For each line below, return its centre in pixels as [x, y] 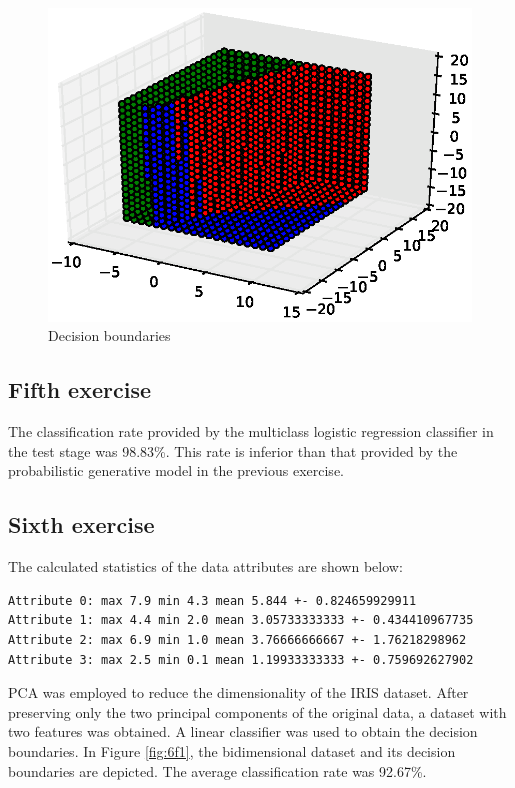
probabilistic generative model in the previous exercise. [176, 470]
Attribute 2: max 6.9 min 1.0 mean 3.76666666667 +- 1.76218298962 [237, 640]
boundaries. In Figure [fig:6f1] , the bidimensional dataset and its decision [232, 750]
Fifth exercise [79, 389]
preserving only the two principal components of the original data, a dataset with [257, 711]
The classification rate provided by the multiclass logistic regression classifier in [251, 431]
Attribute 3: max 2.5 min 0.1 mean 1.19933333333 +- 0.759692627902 [241, 659]
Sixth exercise [81, 524]
